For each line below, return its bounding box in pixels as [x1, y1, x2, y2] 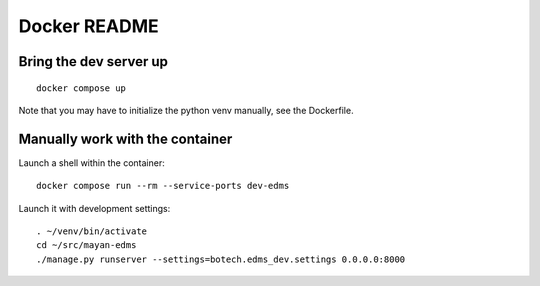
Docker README [18, 15, 159, 37]
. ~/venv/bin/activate [36, 226, 148, 237]
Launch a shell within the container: [18, 156, 165, 169]
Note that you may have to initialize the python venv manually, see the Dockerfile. [18, 104, 354, 116]
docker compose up [36, 82, 127, 94]
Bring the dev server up [18, 53, 169, 70]
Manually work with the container [18, 130, 233, 147]
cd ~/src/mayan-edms [36, 240, 137, 251]
